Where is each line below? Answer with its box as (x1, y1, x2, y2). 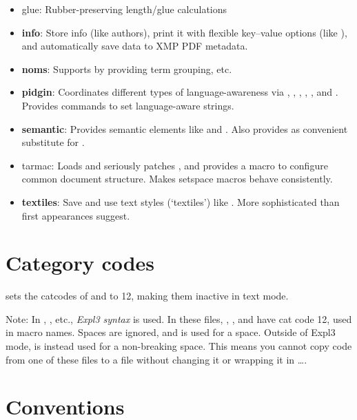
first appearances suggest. (21, 208, 130, 222)
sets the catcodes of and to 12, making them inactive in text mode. (6, 288, 289, 303)
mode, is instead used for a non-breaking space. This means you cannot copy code (6, 339, 352, 353)
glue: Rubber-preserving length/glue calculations (21, 2, 227, 16)
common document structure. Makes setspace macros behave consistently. (21, 171, 333, 186)
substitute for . (21, 135, 85, 149)
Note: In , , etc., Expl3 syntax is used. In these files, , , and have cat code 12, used (6, 311, 352, 326)
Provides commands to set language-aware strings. (21, 98, 234, 112)
